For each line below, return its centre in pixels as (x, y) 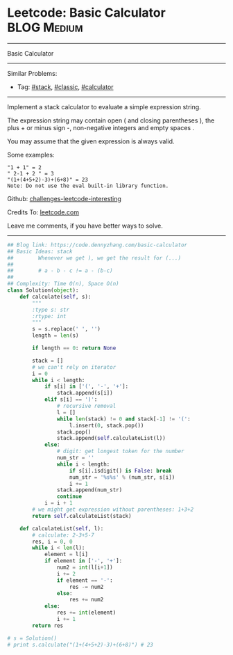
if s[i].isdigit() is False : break (120, 471)
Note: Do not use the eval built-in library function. (88, 186)
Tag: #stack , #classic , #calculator (65, 87)
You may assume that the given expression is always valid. (91, 141)
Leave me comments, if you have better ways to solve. (85, 226)
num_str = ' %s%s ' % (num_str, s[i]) (122, 477)
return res (48, 625)
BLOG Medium (45, 27)
